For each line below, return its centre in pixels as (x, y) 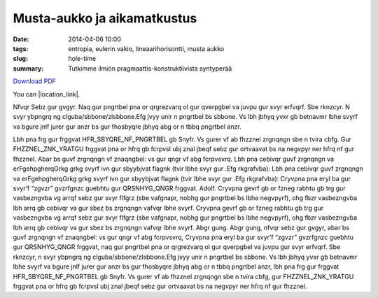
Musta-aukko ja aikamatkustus (105, 18)
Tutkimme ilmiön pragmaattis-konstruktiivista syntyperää (150, 68)
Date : (21, 39)
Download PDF (34, 81)
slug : (20, 59)
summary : (28, 68)
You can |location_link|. (47, 94)
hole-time (82, 59)
